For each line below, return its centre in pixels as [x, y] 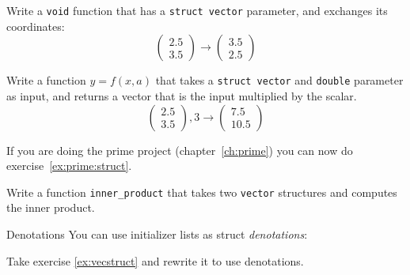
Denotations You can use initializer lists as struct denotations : [157, 234]
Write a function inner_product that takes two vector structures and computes [202, 192]
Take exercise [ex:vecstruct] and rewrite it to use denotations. [155, 260]
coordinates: [36, 26]
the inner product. [51, 207]
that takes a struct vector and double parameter [279, 80]
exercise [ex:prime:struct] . [69, 166]
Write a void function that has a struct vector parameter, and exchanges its [197, 10]
